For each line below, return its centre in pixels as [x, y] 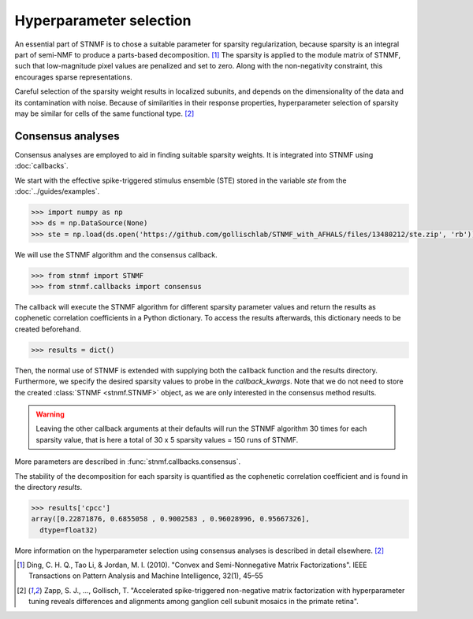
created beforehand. [48, 329]
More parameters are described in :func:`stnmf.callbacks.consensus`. [128, 461]
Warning [50, 414]
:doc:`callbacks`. [41, 166]
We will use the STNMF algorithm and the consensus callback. [116, 254]
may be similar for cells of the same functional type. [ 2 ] [104, 113]
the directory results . [48, 487]
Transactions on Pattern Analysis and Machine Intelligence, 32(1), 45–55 [146, 576]
